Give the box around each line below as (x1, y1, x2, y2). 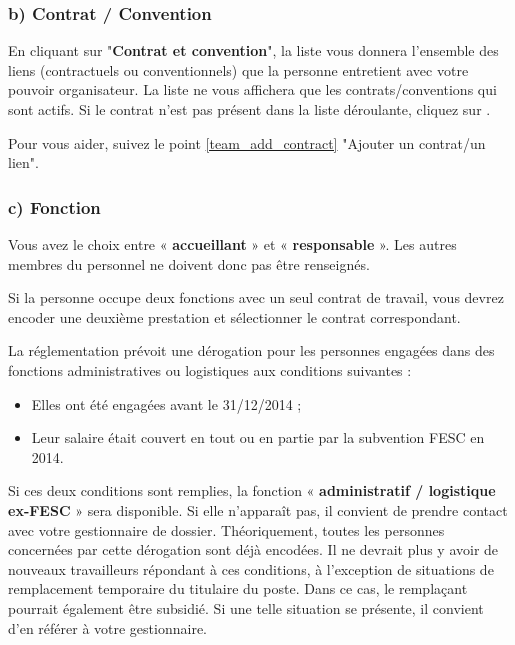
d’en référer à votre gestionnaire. (8, 617, 207, 638)
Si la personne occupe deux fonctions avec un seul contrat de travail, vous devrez (8, 287, 504, 308)
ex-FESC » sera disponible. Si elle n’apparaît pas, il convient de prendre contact (8, 499, 508, 520)
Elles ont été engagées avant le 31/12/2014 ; (31, 393, 302, 414)
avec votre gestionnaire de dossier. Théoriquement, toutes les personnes (8, 519, 445, 540)
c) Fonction (8, 194, 101, 219)
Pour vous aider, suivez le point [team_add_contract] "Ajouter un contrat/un (8, 132, 486, 153)
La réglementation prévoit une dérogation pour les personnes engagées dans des (8, 340, 495, 361)
